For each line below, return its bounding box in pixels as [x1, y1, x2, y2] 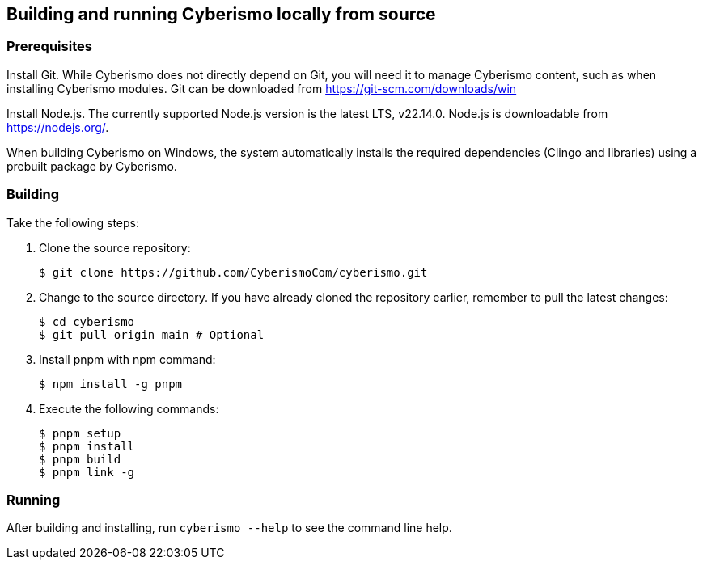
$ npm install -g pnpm [39, 377, 183, 391]
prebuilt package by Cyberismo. [6, 158, 177, 173]
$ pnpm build [39, 452, 121, 466]
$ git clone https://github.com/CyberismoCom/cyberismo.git [39, 265, 428, 279]
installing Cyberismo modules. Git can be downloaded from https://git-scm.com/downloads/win [6, 81, 517, 95]
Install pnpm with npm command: [39, 352, 216, 366]
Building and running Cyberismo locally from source [6, 4, 436, 24]
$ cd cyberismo [39, 315, 135, 328]
